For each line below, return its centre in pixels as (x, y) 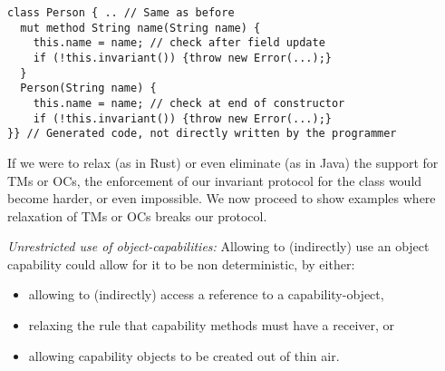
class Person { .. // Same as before (121, 13)
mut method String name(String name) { (140, 28)
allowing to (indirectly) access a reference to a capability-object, (206, 294)
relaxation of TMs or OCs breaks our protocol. (137, 215)
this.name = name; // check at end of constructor (189, 103)
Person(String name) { (88, 88)
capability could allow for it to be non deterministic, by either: (181, 264)
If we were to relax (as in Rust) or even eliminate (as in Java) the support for (223, 162)
